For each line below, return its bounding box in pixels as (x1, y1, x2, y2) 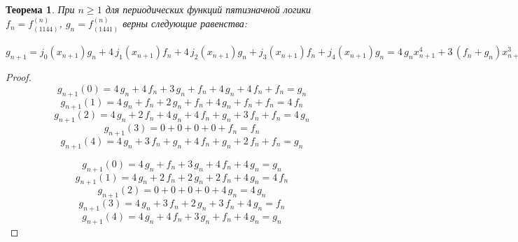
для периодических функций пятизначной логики (105, 2, 311, 16)
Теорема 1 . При (6, 2, 75, 16)
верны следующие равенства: (122, 16, 248, 31)
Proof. (6, 70, 31, 84)
